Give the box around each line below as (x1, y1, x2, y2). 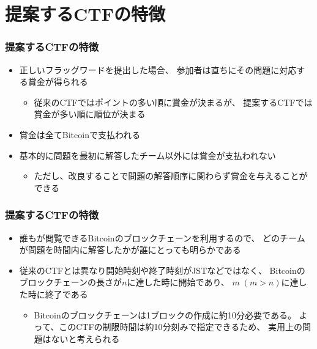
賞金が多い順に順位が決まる (34, 108, 146, 120)
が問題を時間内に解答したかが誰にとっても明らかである (19, 243, 241, 256)
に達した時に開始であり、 (127, 276, 229, 288)
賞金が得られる (28, 75, 88, 88)
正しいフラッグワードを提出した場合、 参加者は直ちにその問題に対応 (19, 63, 297, 76)
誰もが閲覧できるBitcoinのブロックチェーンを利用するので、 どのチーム (19, 231, 305, 244)
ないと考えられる (51, 332, 120, 345)
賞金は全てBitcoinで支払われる (19, 128, 141, 141)
